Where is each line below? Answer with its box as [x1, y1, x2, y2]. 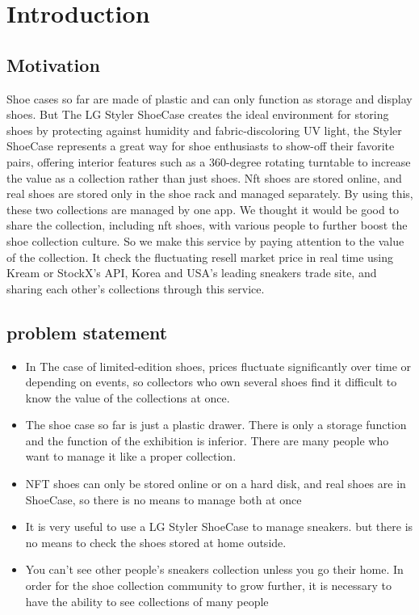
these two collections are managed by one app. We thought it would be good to [6, 200, 399, 217]
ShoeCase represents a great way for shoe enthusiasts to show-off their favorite [6, 137, 395, 154]
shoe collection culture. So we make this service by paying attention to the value [6, 232, 404, 249]
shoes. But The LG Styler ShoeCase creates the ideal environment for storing [6, 106, 389, 123]
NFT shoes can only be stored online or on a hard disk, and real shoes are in [25, 475, 406, 492]
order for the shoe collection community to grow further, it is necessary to [25, 577, 392, 594]
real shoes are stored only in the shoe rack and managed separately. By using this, [6, 185, 413, 202]
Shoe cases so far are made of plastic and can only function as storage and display [6, 90, 413, 107]
